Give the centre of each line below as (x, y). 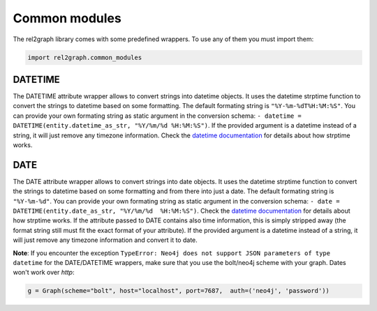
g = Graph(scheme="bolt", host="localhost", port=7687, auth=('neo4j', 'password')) (178, 291)
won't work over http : (44, 273)
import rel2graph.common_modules (85, 57)
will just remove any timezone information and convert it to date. (105, 240)
